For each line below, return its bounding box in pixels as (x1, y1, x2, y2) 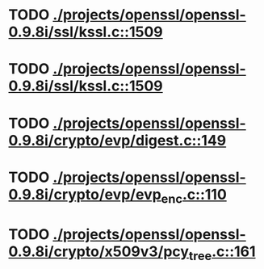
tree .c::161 (188, 242, 256, 263)
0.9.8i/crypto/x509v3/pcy (8, 242, 190, 260)
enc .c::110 (161, 185, 228, 207)
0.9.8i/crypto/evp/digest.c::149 (8, 131, 227, 149)
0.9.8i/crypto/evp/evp (8, 185, 161, 204)
